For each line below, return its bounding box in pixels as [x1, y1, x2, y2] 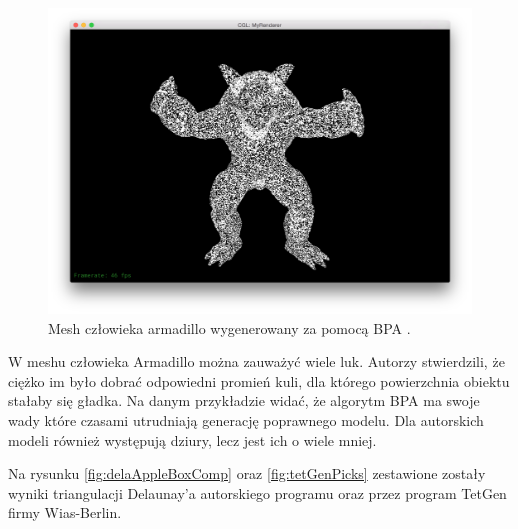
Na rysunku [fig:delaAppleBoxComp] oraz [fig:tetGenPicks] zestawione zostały [8, 463, 486, 484]
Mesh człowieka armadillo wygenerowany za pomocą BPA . [48, 317, 411, 338]
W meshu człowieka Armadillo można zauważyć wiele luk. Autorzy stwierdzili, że [8, 351, 505, 372]
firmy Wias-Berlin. [8, 502, 122, 523]
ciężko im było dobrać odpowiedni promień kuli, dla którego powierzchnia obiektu [8, 370, 510, 391]
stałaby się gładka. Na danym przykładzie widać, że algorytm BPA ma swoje [8, 390, 480, 411]
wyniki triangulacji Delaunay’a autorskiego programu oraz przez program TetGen [8, 482, 507, 503]
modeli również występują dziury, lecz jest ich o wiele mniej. [8, 429, 377, 450]
